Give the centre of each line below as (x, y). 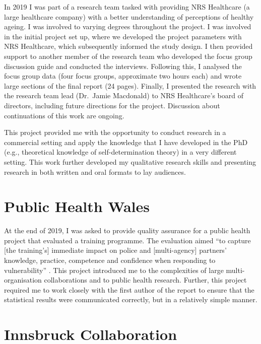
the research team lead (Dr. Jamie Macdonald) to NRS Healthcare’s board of (124, 95)
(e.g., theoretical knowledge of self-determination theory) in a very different (120, 152)
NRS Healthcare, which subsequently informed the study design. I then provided (128, 46)
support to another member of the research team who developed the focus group (128, 56)
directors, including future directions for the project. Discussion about (112, 105)
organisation (23, 280)
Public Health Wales (77, 206)
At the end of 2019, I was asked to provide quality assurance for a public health (127, 230)
